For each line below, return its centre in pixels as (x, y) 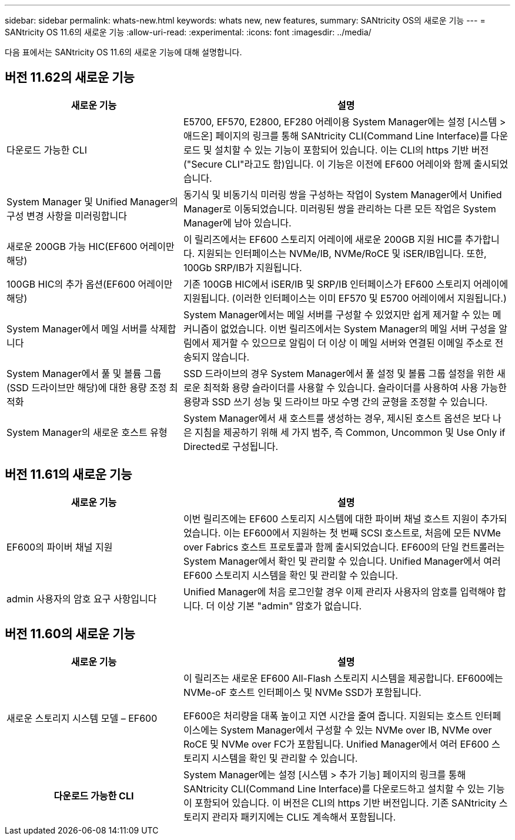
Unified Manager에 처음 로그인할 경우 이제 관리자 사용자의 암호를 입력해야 (339, 591)
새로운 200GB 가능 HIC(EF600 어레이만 (91, 246)
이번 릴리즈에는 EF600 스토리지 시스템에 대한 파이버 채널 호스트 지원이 (331, 519)
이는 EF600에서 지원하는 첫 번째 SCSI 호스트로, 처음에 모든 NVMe (362, 533)
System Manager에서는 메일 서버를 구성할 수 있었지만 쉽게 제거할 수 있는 (337, 314)
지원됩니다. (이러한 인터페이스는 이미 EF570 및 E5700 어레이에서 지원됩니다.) (345, 298)
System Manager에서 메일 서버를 (77, 329)
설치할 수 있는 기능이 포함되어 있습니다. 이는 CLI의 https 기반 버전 (352, 150)
